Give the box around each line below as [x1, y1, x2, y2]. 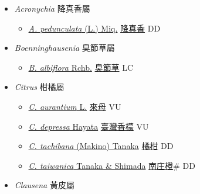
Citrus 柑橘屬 [14, 81, 65, 93]
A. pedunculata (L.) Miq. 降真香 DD [28, 22, 161, 34]
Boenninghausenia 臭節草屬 [14, 41, 115, 54]
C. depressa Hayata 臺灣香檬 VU [28, 120, 149, 132]
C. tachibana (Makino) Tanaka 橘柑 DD [28, 140, 174, 152]
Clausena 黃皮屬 [14, 179, 74, 191]
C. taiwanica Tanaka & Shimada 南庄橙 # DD [28, 159, 195, 171]
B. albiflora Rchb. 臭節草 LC [28, 61, 134, 73]
